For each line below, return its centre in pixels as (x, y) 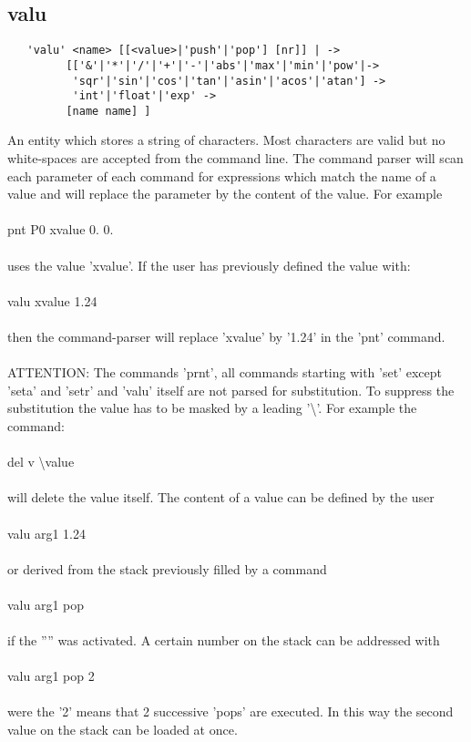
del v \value (41, 462)
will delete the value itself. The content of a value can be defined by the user (221, 497)
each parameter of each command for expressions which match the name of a (222, 175)
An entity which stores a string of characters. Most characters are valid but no (226, 140)
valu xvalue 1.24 (52, 300)
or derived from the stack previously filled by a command (167, 568)
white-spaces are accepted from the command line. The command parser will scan (235, 158)
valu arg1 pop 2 (51, 676)
